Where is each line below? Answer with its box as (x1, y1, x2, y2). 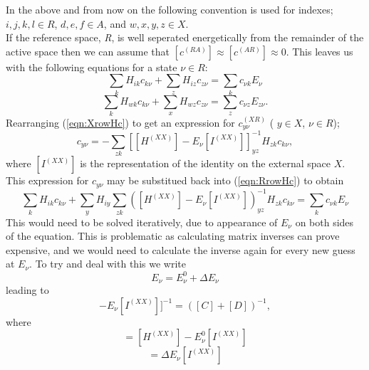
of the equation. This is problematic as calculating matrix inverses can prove (6, 228, 340, 243)
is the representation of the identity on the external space (80, 156, 331, 171)
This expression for (6, 173, 89, 188)
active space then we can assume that (6, 43, 170, 58)
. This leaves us (286, 43, 353, 58)
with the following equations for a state (6, 59, 177, 74)
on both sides (295, 214, 354, 229)
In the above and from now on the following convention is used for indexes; (6, 2, 333, 16)
